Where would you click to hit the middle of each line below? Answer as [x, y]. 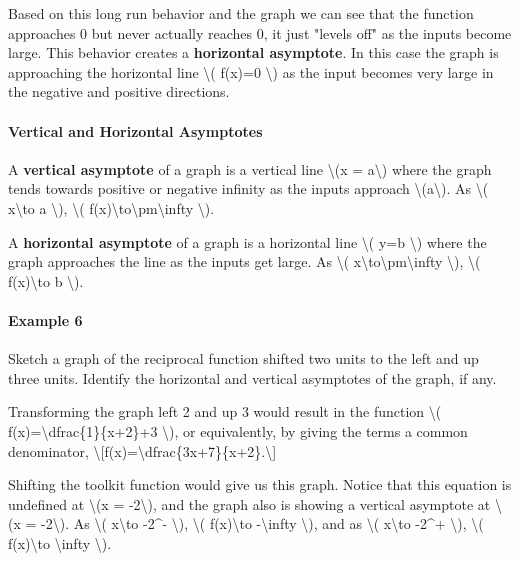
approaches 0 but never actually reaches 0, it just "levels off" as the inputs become [260, 32]
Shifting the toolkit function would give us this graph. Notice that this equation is [260, 484]
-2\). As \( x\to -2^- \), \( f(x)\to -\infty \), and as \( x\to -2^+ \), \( [262, 523]
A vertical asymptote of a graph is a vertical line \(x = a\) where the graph [250, 168]
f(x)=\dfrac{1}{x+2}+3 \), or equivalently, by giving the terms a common [238, 430]
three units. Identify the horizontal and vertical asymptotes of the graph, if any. [252, 377]
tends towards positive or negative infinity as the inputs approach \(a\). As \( [248, 188]
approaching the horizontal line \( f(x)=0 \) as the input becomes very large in [251, 71]
